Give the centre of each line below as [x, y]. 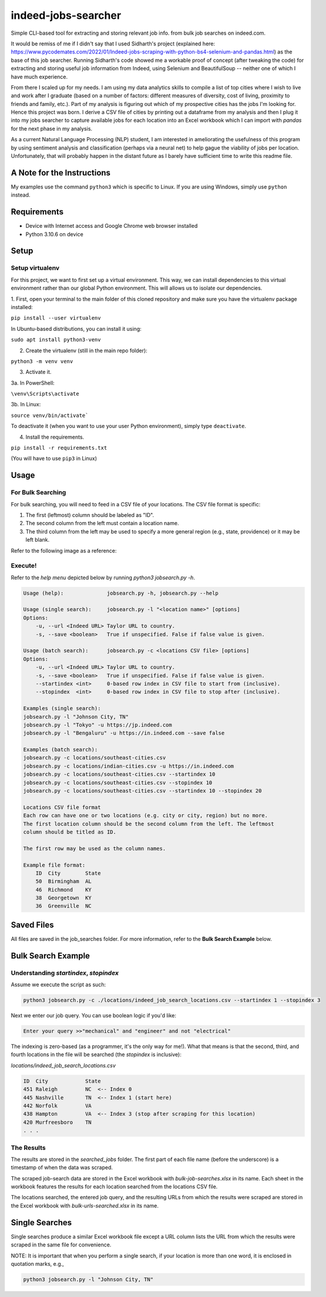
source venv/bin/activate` [50, 415]
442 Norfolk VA [58, 1106]
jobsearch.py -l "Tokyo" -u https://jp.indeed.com [98, 725]
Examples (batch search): [61, 750]
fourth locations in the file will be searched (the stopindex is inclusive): [96, 1054]
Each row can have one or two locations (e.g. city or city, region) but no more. [146, 816]
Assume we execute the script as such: [58, 985]
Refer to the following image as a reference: [64, 550]
